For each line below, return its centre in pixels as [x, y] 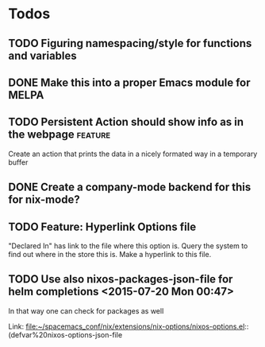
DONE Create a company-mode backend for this [130, 187]
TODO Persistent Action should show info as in [126, 122]
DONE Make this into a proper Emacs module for [130, 82]
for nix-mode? [44, 200]
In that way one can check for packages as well [86, 310]
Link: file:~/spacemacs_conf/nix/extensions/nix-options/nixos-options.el [127, 326]
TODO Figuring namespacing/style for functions [130, 43]
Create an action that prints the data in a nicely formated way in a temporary [133, 154]
